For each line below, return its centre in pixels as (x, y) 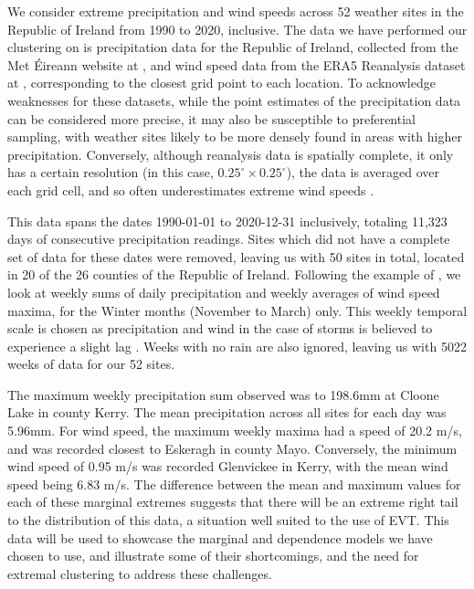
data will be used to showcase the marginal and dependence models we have (220, 537)
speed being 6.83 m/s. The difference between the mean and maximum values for (234, 484)
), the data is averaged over (363, 172)
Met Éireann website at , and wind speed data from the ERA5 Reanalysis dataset (237, 64)
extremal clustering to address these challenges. (140, 573)
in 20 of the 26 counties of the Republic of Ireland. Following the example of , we (234, 274)
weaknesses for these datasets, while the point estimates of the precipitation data (234, 100)
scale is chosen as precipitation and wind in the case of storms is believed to (220, 328)
